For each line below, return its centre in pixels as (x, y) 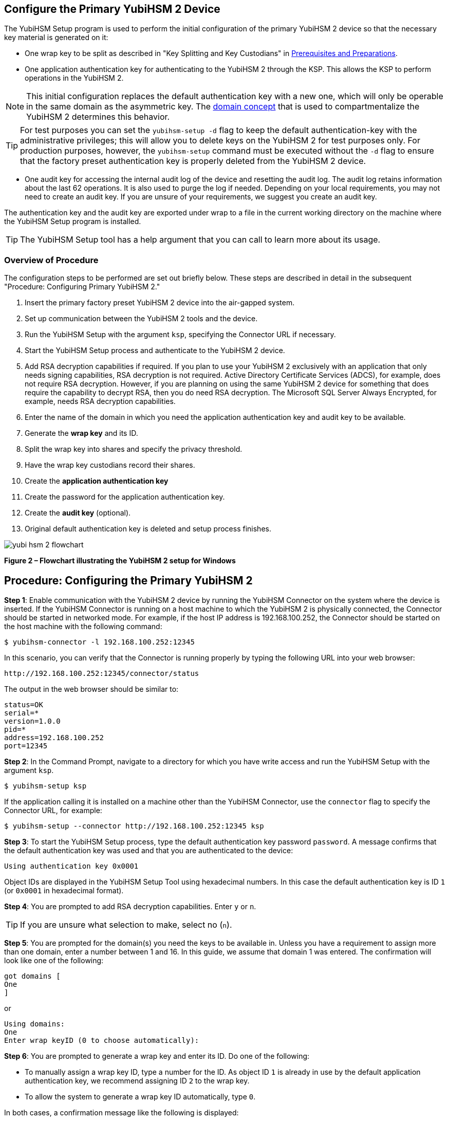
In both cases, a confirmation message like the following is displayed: (121, 1113)
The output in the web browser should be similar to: (91, 689)
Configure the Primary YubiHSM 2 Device (112, 9)
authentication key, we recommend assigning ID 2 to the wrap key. (137, 1081)
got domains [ (32, 976)
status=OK (24, 705)
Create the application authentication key (97, 481)
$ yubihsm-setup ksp (45, 786)
